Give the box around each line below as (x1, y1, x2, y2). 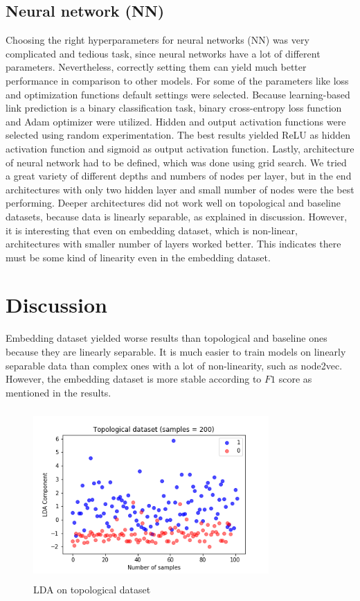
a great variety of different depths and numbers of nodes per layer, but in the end (6, 168, 352, 183)
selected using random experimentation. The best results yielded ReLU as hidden (6, 128, 350, 142)
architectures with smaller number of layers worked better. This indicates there (6, 236, 341, 251)
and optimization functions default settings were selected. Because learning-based (6, 87, 350, 101)
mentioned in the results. (6, 385, 111, 399)
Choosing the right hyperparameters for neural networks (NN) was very (6, 33, 309, 47)
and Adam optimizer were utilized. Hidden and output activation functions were (6, 114, 346, 128)
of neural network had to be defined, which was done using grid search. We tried (6, 155, 347, 169)
